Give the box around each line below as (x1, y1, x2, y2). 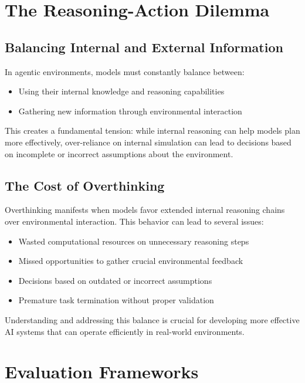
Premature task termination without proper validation (18, 294, 214, 306)
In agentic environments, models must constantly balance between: (5, 65, 245, 77)
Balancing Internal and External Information (5, 38, 283, 56)
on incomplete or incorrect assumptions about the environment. (5, 147, 233, 160)
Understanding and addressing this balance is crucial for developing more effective (5, 313, 300, 326)
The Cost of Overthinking (5, 176, 165, 194)
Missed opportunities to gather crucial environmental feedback (18, 255, 243, 267)
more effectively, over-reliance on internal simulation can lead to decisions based (5, 135, 292, 148)
